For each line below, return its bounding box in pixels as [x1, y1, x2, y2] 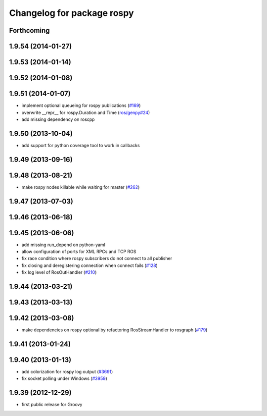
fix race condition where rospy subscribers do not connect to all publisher [21, 256, 173, 261]
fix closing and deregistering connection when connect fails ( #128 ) [21, 262, 158, 268]
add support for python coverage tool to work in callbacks [21, 142, 140, 148]
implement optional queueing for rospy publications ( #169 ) [21, 103, 141, 108]
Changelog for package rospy [9, 7, 134, 18]
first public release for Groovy [21, 402, 83, 408]
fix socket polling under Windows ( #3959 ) [21, 375, 107, 381]
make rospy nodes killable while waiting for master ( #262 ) [21, 184, 140, 190]
